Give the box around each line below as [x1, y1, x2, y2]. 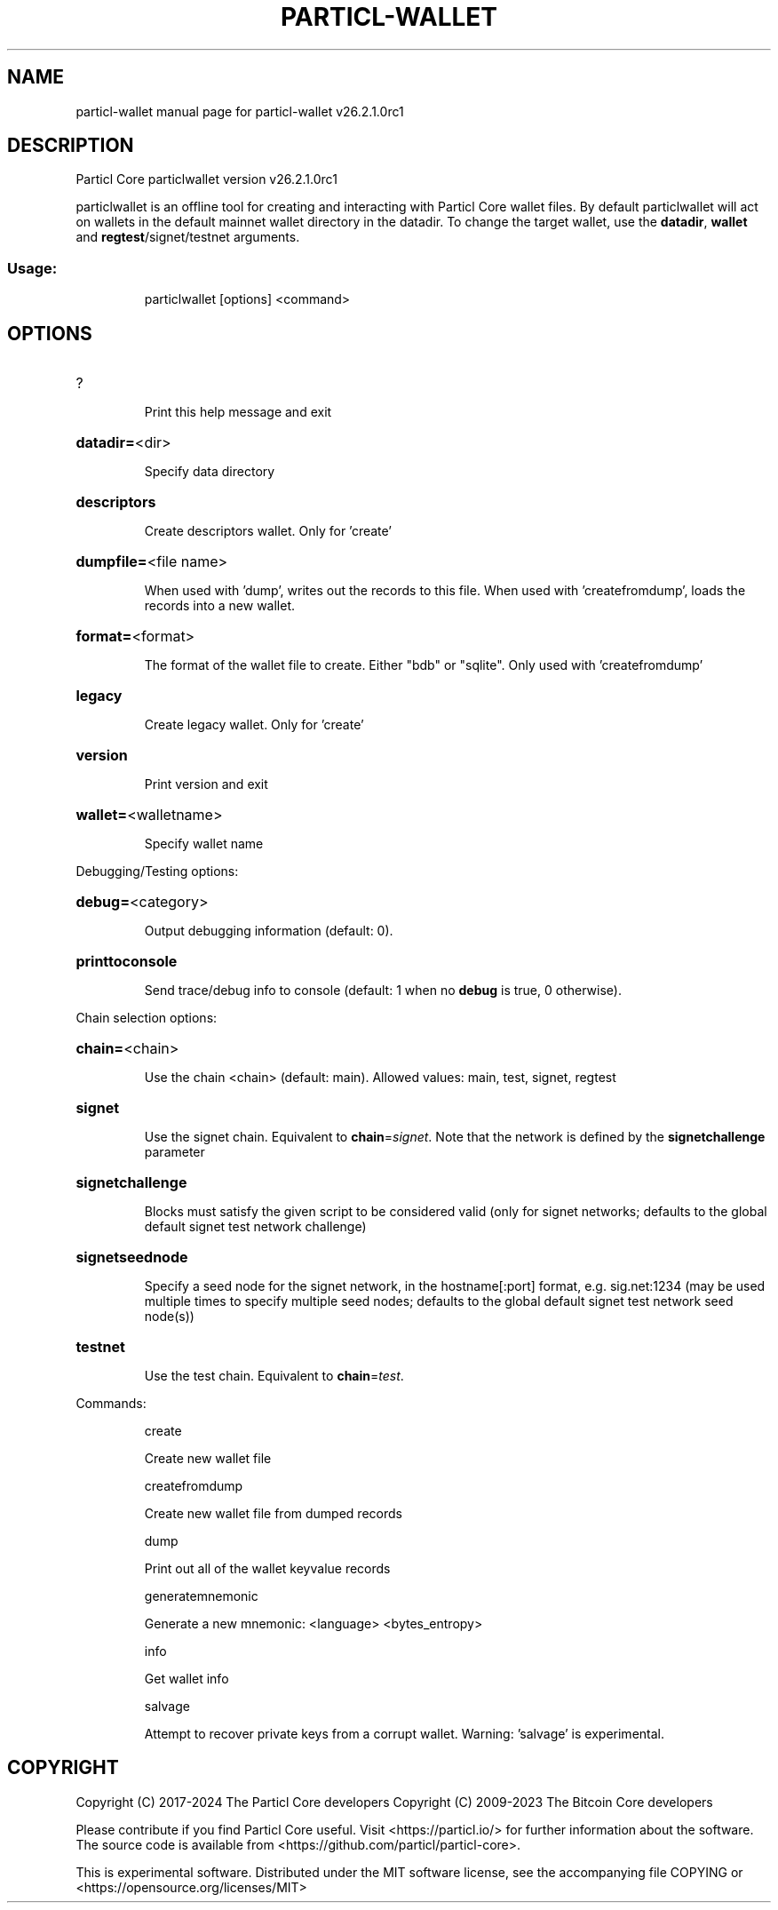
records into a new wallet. [144, 598, 296, 614]
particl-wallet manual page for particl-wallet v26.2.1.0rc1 [75, 103, 404, 119]
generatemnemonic [144, 1588, 258, 1604]
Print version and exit [144, 776, 268, 792]
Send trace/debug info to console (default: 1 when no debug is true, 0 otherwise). [144, 983, 622, 999]
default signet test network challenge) [144, 1219, 367, 1235]
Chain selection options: [75, 1010, 218, 1026]
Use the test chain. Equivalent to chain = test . [144, 1368, 404, 1384]
